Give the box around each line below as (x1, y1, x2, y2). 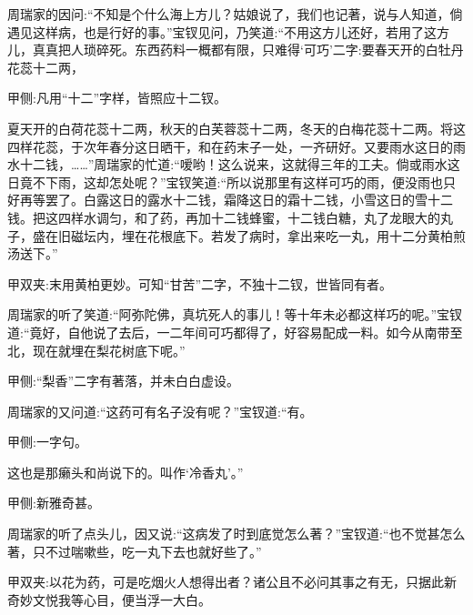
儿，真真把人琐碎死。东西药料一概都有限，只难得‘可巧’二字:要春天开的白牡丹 (7, 40, 464, 59)
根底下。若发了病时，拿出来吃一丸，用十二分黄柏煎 (159, 226, 466, 245)
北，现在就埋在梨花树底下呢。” (7, 340, 186, 359)
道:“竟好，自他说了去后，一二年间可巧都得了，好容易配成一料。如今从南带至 (7, 322, 463, 341)
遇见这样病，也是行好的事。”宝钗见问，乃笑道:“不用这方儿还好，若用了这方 (7, 22, 450, 41)
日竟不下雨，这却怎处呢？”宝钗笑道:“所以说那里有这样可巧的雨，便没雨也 (7, 172, 444, 191)
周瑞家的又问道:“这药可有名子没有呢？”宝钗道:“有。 (7, 401, 313, 420)
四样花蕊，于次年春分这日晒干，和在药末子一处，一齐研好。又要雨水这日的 (7, 136, 453, 156)
